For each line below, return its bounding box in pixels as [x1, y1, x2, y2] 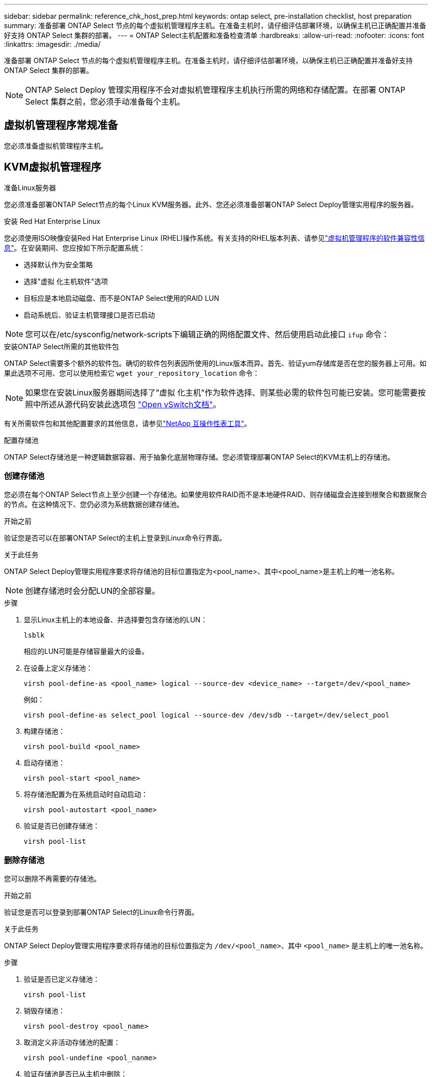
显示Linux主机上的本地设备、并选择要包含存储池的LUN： [24, 615, 208, 624]
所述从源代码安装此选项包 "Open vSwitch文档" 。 [41, 399, 221, 409]
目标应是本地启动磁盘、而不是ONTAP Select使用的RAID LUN [24, 293, 219, 302]
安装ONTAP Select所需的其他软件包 [4, 342, 119, 351]
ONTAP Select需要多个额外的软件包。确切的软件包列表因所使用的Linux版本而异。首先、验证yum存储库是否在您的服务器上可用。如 [4, 359, 427, 367]
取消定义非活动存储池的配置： [24, 1038, 120, 1047]
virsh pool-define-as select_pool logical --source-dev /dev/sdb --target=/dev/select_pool [24, 711, 390, 719]
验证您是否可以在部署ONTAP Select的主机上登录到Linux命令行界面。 [4, 534, 226, 542]
